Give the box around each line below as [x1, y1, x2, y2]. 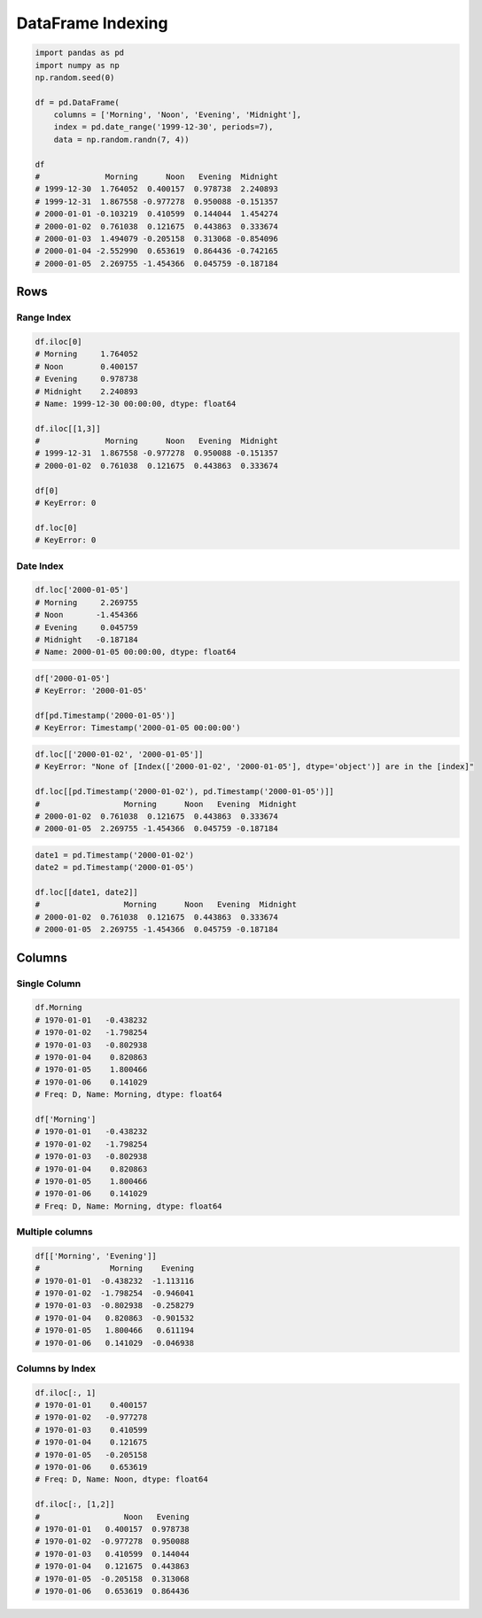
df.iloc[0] [35, 337, 82, 346]
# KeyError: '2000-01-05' [35, 686, 148, 696]
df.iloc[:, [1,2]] [35, 1499, 115, 1510]
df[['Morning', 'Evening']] [35, 1250, 157, 1261]
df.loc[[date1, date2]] [35, 887, 139, 898]
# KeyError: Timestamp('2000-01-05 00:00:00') [35, 723, 241, 733]
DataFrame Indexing [16, 13, 168, 33]
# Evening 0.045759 [35, 622, 139, 633]
